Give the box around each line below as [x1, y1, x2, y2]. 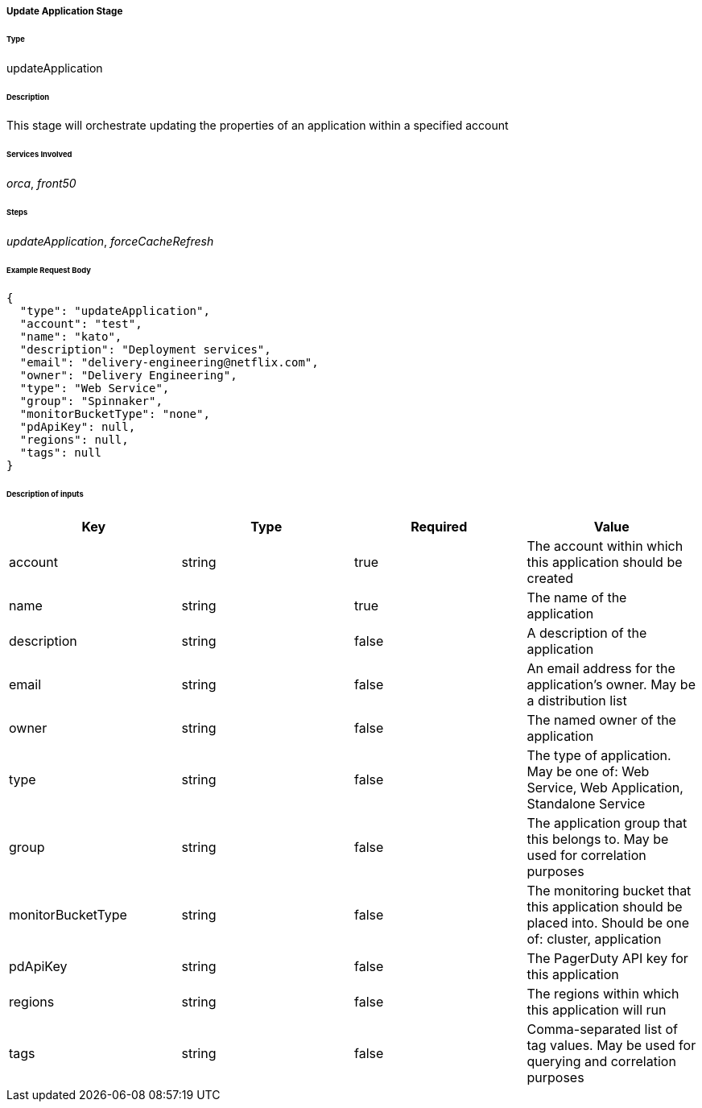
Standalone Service [526, 796, 646, 812]
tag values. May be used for [526, 1037, 696, 1054]
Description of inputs [6, 490, 84, 499]
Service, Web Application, [526, 779, 683, 796]
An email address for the [526, 660, 675, 677]
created [526, 570, 574, 587]
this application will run [526, 1002, 667, 1019]
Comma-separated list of [526, 1021, 679, 1038]
